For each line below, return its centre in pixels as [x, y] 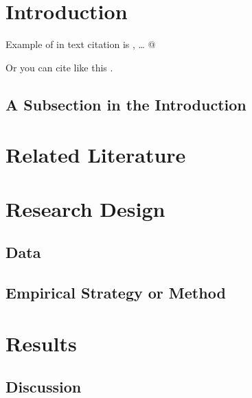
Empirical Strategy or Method [116, 293]
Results [41, 343]
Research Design [85, 208]
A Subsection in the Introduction [126, 104]
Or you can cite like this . [59, 67]
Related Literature [96, 155]
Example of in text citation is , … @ [81, 44]
